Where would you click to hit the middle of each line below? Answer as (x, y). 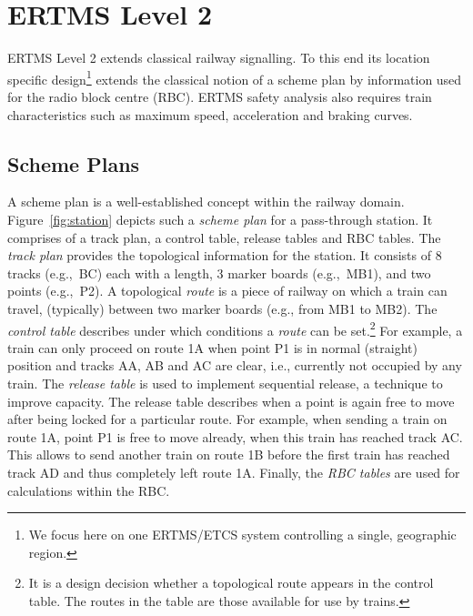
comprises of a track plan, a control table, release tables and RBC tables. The (224, 237)
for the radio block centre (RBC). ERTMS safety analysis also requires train (220, 96)
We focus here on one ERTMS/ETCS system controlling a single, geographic (242, 535)
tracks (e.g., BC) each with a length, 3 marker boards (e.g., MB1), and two (219, 273)
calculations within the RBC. (89, 490)
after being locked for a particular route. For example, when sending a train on (227, 419)
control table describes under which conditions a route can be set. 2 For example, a (235, 328)
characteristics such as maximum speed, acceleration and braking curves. (210, 114)
